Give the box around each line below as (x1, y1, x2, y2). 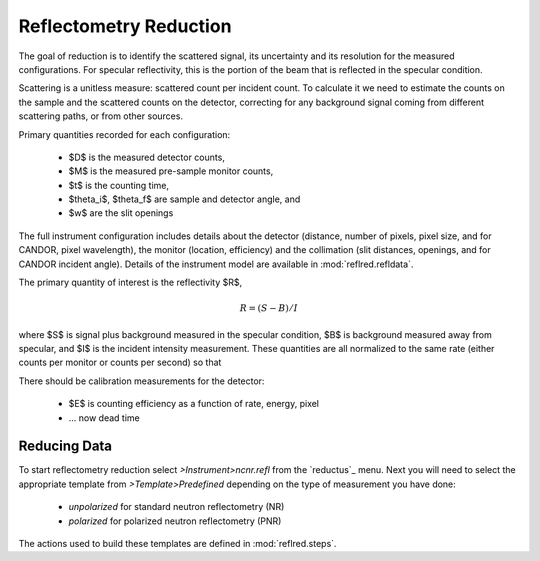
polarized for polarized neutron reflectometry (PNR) (68, 515, 282, 527)
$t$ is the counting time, (68, 179, 170, 191)
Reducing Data (18, 438, 113, 455)
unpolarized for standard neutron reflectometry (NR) (68, 501, 285, 513)
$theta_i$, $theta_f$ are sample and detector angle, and (68, 193, 301, 205)
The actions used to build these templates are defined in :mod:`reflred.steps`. (18, 538, 337, 550)
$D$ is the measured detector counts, (68, 151, 225, 163)
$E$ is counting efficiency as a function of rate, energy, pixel (68, 398, 320, 410)
